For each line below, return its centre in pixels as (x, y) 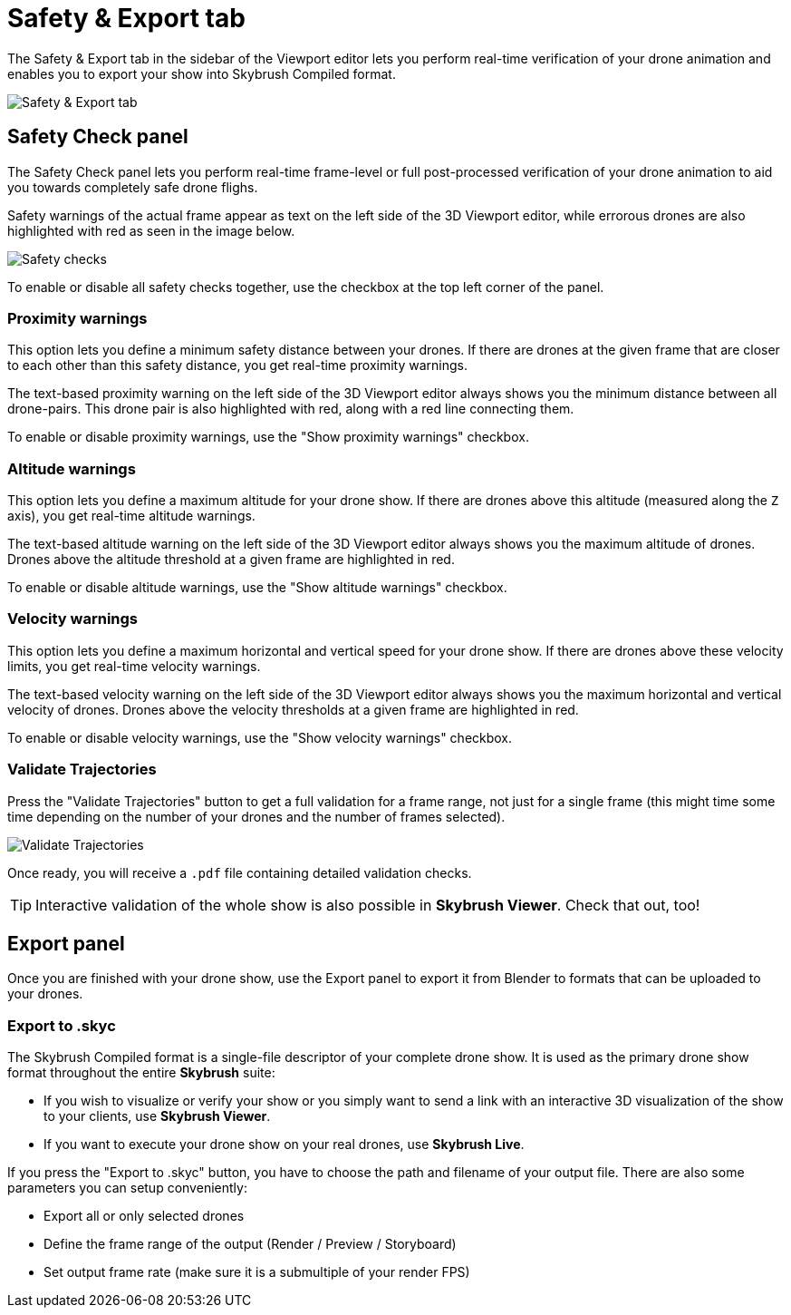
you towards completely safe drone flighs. (133, 187)
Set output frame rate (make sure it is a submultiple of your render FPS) (257, 1272)
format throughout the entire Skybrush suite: (141, 1073)
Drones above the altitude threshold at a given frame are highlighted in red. (231, 560)
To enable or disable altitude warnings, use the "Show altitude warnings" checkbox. (257, 588)
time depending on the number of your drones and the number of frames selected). (256, 816)
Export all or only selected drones (144, 1216)
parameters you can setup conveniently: (127, 1188)
